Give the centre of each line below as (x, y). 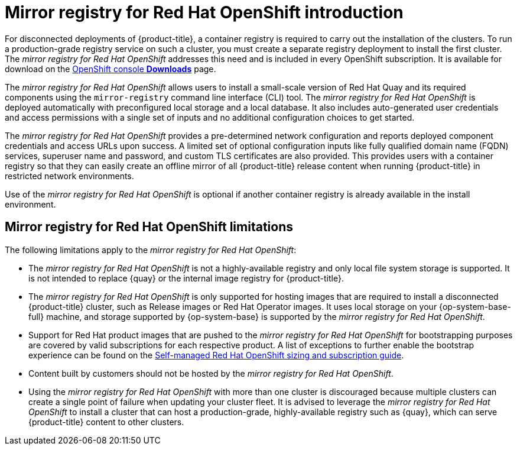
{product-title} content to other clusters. (106, 422)
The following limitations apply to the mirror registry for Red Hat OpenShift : (151, 250)
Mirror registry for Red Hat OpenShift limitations (149, 227)
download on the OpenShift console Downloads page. (110, 69)
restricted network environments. (69, 176)
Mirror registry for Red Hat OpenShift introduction (204, 12)
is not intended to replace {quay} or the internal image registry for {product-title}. (186, 278)
